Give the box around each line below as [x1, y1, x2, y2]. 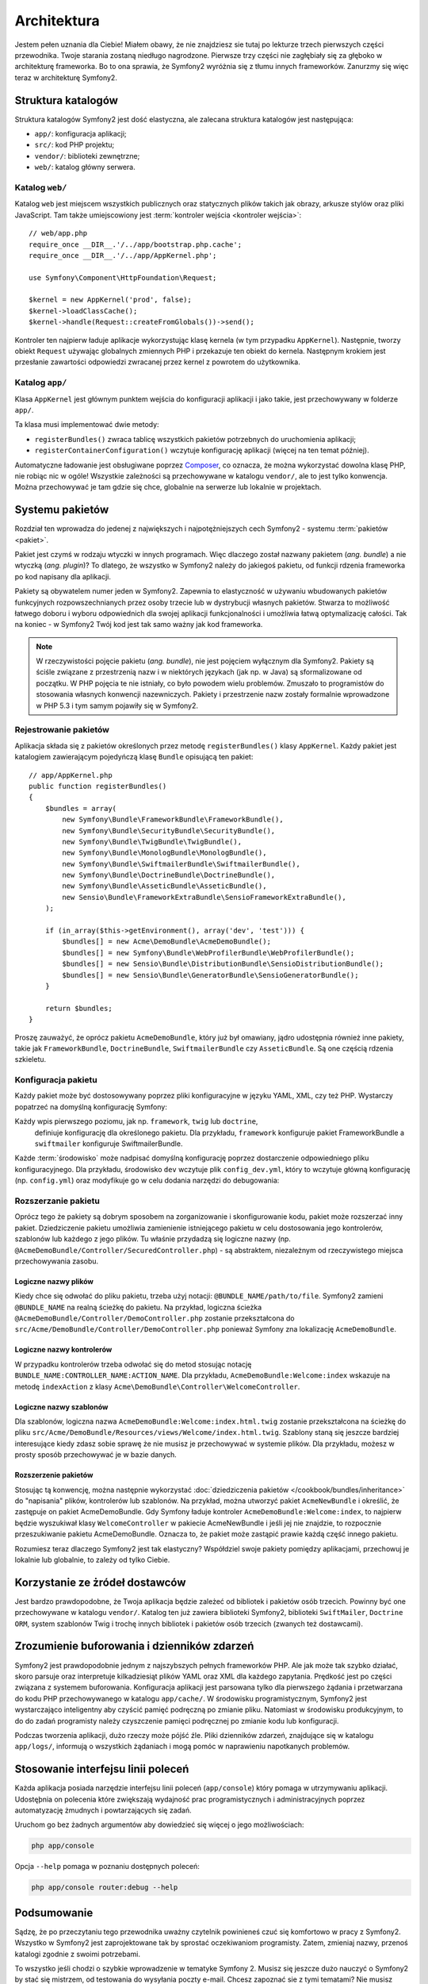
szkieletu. [14, 1055, 47, 1064]
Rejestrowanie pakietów [14, 725, 110, 736]
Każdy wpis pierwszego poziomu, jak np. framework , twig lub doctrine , [14, 1117, 258, 1126]
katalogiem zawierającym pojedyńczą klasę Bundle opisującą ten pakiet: [14, 752, 254, 762]
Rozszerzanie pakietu [14, 1195, 101, 1206]
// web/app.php [29, 229, 88, 238]
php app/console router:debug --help [31, 1883, 178, 1892]
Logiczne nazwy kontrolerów [14, 1345, 113, 1355]
